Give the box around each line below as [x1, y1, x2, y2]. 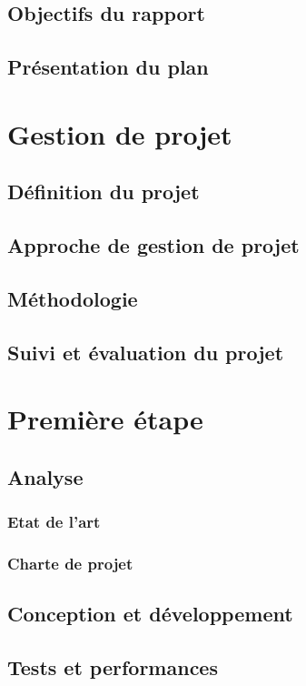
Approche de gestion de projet [7, 231, 300, 259]
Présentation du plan [7, 53, 209, 81]
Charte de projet [7, 551, 133, 574]
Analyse [7, 462, 84, 490]
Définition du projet [7, 177, 200, 206]
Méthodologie [7, 284, 138, 312]
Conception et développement [7, 600, 293, 628]
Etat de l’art [7, 510, 101, 533]
